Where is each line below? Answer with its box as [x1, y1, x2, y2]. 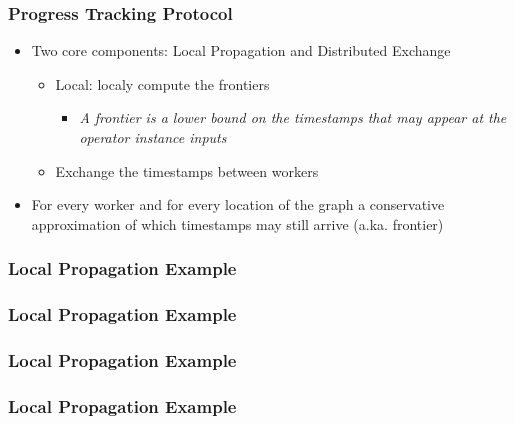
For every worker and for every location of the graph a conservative [31, 194, 445, 215]
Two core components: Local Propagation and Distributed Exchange [31, 40, 451, 61]
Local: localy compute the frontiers [55, 73, 270, 94]
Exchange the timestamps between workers [55, 160, 319, 181]
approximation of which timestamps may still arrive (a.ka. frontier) [31, 213, 444, 234]
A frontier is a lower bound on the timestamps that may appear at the [79, 107, 507, 128]
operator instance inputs [79, 127, 227, 147]
